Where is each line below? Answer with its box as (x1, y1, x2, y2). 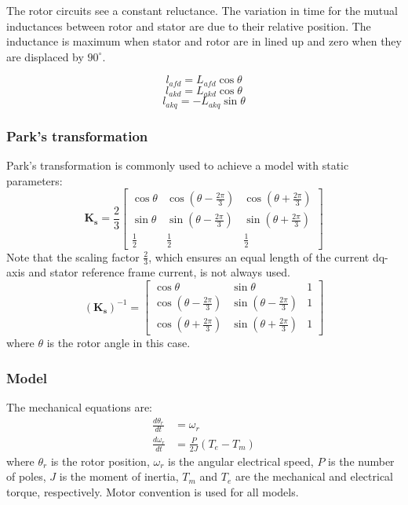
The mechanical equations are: (6, 398, 152, 415)
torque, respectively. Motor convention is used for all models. (6, 483, 299, 500)
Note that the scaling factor (6, 248, 140, 265)
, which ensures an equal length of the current (148, 248, 370, 265)
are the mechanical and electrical (235, 468, 394, 485)
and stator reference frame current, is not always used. (28, 264, 290, 280)
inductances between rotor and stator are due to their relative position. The (6, 17, 371, 34)
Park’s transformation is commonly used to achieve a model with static (6, 156, 349, 173)
